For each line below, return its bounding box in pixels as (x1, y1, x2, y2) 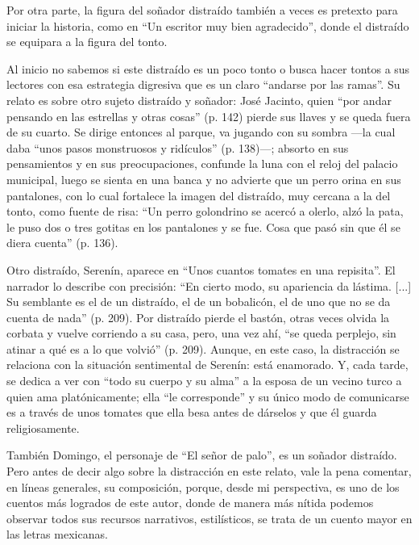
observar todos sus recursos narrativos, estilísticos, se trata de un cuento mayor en (6, 509, 413, 526)
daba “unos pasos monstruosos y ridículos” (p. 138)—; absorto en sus (6, 139, 349, 156)
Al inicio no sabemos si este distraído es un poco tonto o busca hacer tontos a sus (6, 60, 410, 77)
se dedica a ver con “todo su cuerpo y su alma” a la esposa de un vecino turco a (6, 372, 402, 389)
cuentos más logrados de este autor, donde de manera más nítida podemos (6, 494, 374, 511)
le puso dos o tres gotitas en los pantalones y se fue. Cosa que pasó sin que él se (6, 218, 400, 235)
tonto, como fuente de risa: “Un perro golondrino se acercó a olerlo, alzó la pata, (6, 203, 404, 220)
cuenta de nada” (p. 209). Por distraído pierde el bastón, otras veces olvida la (6, 308, 390, 325)
